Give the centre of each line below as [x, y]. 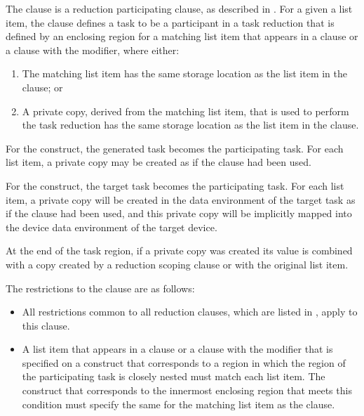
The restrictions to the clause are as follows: [100, 288]
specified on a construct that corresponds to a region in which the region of [184, 362]
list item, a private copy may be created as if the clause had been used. [159, 162]
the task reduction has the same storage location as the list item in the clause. [190, 125]
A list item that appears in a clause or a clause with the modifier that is [177, 349]
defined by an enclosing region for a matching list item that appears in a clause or [182, 36]
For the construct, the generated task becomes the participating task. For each [175, 148]
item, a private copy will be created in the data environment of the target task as [181, 199]
